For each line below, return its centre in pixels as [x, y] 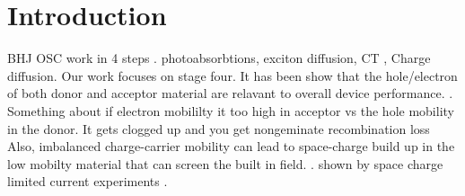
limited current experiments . [88, 181]
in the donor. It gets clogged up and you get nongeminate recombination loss [219, 128]
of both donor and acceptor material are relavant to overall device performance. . [230, 93]
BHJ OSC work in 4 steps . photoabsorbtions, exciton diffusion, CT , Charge [219, 58]
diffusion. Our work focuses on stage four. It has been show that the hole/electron [232, 75]
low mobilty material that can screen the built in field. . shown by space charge [225, 163]
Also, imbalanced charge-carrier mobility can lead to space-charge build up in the [231, 146]
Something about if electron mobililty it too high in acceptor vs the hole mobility [231, 110]
